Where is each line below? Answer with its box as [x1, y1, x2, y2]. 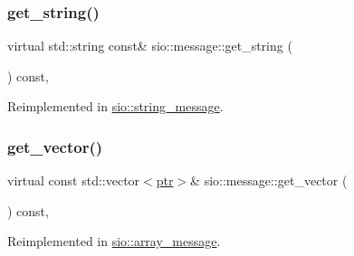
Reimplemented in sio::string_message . [7, 97, 224, 116]
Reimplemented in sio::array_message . [7, 232, 221, 251]
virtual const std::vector [7, 171, 140, 190]
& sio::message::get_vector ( [190, 171, 348, 190]
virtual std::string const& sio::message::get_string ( [7, 36, 292, 55]
